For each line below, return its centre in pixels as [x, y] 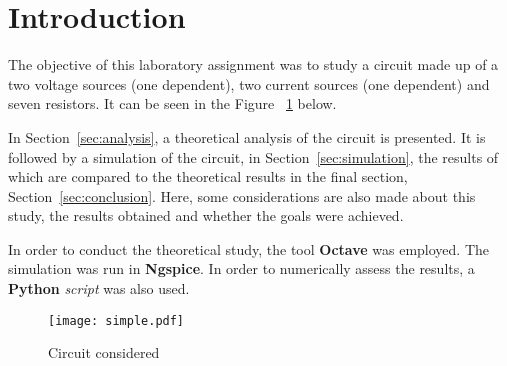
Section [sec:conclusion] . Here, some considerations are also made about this [242, 195]
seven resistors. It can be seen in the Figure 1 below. [172, 103]
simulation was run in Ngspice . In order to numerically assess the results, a [241, 268]
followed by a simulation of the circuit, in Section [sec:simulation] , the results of [253, 156]
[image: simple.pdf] [116, 320]
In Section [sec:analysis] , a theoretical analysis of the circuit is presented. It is [247, 136]
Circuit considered [104, 352]
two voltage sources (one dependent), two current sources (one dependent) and [249, 83]
